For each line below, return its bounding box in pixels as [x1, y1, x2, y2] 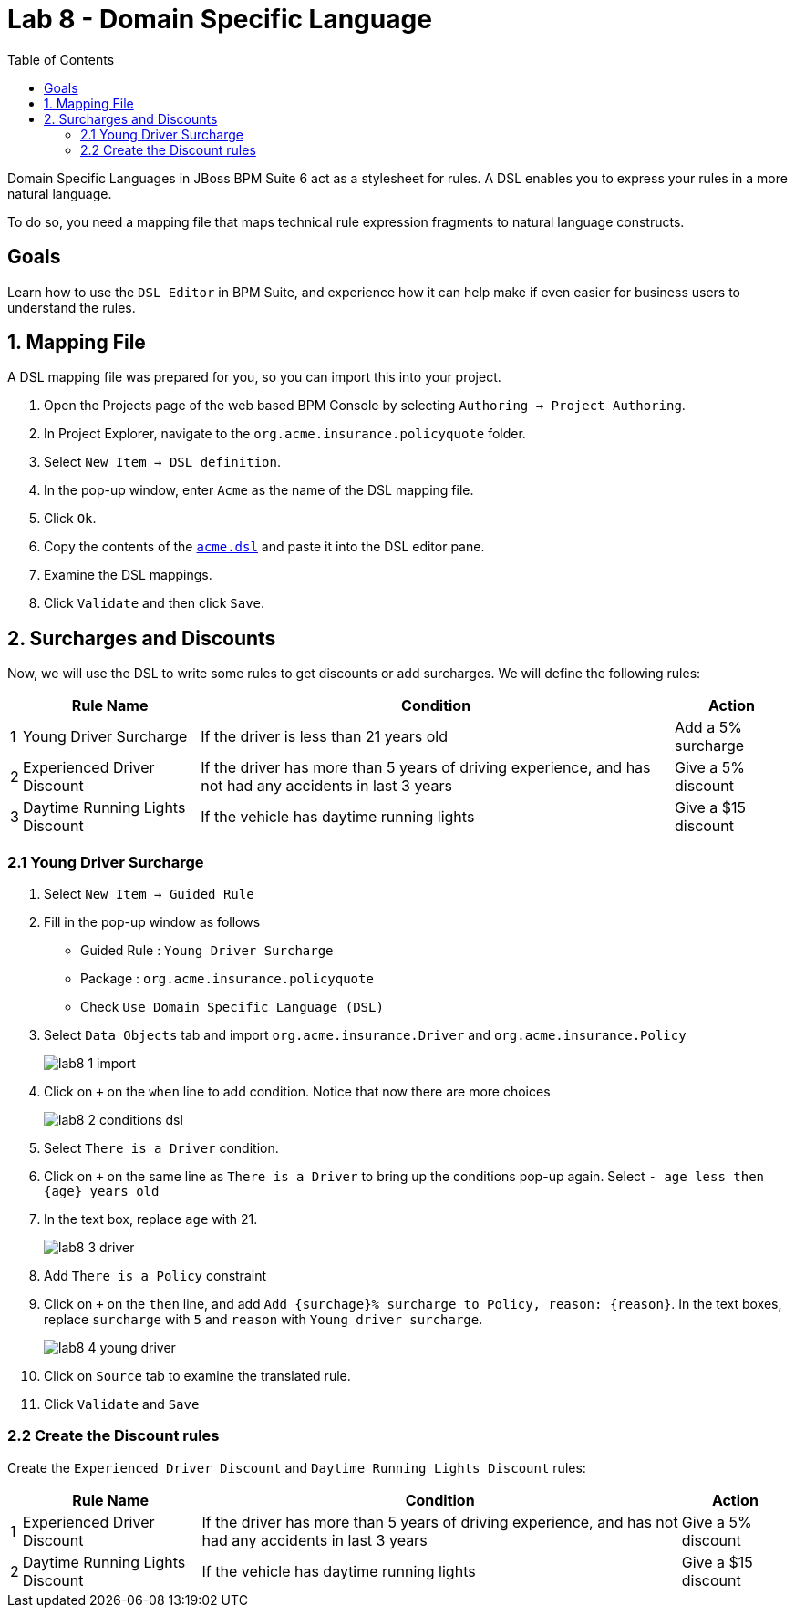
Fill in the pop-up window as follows [44, 914, 261, 931]
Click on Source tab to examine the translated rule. [44, 1368, 351, 1384]
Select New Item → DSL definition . [44, 454, 281, 470]
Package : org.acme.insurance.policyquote [80, 971, 374, 987]
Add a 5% [675, 718, 742, 737]
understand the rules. [7, 299, 136, 315]
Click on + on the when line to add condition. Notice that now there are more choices [44, 1084, 551, 1100]
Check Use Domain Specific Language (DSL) [80, 999, 384, 1015]
